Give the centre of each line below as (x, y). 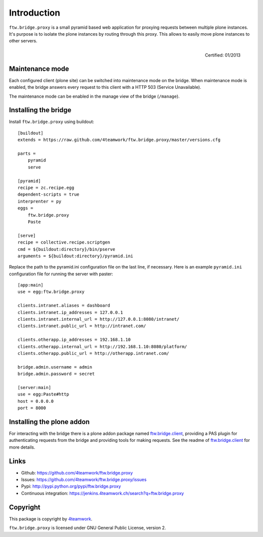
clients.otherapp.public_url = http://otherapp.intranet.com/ (94, 353)
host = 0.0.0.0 (36, 401)
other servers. (23, 41)
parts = (27, 154)
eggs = (26, 208)
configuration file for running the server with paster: (61, 274)
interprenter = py (40, 201)
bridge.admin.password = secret (56, 374)
